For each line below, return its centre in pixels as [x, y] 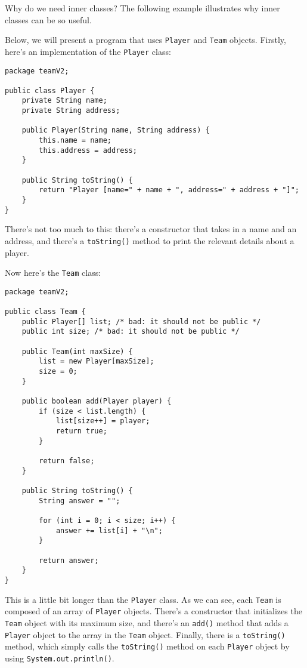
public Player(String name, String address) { [116, 130]
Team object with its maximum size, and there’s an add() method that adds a [147, 622]
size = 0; [58, 372]
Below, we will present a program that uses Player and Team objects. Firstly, [145, 40]
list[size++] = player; [103, 421]
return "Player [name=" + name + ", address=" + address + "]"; [169, 190]
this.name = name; [75, 141]
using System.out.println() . [60, 658]
